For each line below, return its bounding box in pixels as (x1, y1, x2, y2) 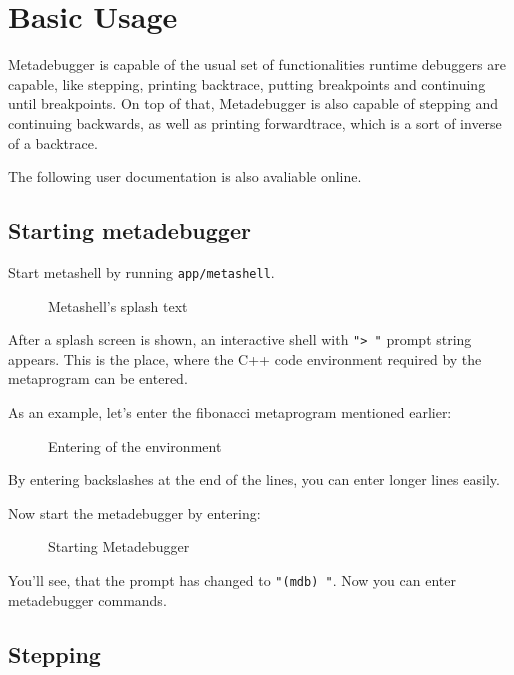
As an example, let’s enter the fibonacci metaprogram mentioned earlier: (8, 401, 452, 422)
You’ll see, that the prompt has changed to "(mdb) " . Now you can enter (8, 569, 456, 590)
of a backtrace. (8, 132, 98, 153)
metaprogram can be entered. (8, 368, 188, 389)
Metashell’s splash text (48, 295, 188, 316)
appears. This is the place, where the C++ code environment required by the (8, 348, 482, 369)
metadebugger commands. (8, 589, 167, 610)
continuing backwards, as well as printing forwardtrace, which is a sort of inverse (8, 112, 502, 133)
